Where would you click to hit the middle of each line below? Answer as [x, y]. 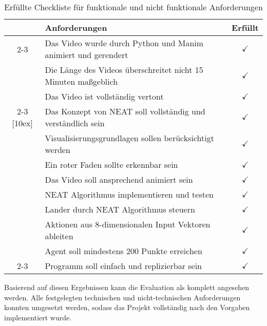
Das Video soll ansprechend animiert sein [119, 179]
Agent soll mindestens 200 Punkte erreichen [123, 251]
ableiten [59, 236]
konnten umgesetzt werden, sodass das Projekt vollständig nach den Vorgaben [127, 307]
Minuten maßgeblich [81, 81]
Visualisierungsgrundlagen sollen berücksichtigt [129, 138]
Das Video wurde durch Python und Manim [124, 43]
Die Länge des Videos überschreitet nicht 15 [124, 70]
